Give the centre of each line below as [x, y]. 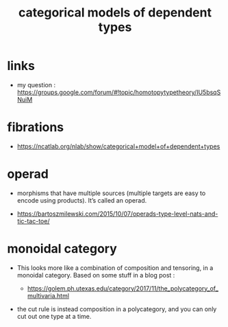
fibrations [36, 127]
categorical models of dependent [115, 13]
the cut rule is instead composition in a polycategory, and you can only [117, 309]
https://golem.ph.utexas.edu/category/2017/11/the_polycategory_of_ [123, 288]
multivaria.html [48, 295]
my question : [36, 84]
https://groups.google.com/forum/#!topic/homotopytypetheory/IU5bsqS [119, 92]
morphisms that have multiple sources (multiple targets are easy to [111, 193]
